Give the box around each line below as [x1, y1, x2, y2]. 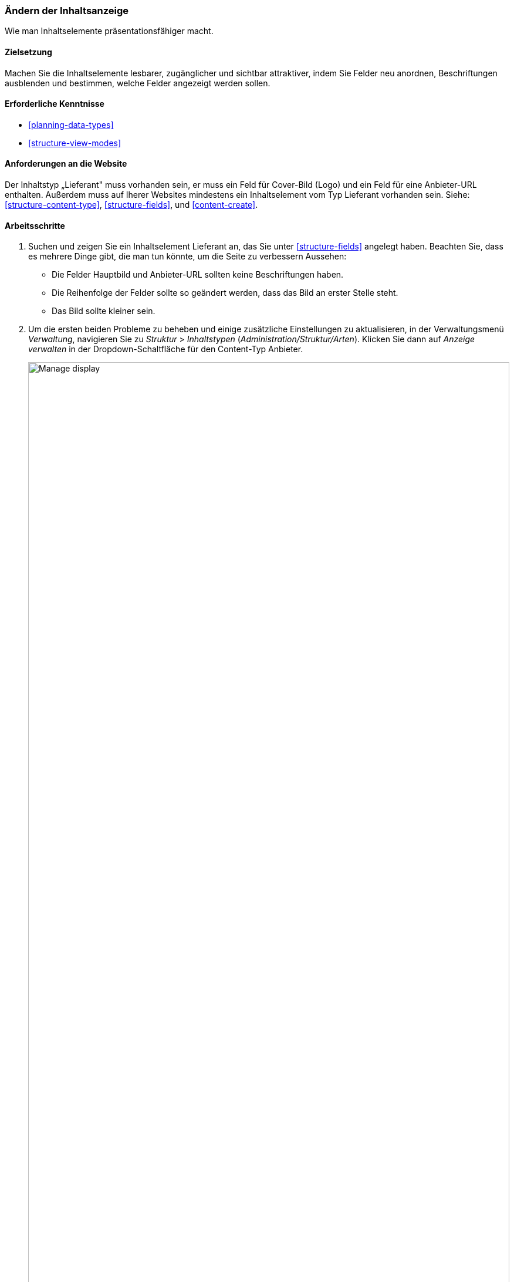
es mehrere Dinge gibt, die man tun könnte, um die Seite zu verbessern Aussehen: [28, 251, 347, 262]
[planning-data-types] [28, 119, 114, 130]
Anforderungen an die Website [5, 158, 127, 169]
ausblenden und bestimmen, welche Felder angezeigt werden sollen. [5, 77, 270, 88]
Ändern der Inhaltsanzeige [5, 5, 129, 16]
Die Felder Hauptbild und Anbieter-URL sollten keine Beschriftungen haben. [52, 269, 344, 280]
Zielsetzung [5, 46, 52, 57]
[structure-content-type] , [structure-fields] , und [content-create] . [5, 200, 258, 210]
